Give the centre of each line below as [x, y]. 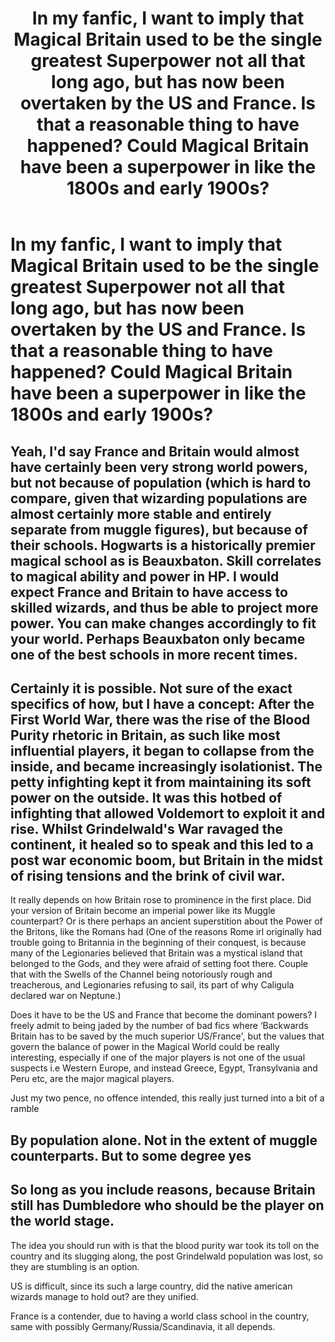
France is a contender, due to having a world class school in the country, [160, 1316]
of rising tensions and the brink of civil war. [148, 875]
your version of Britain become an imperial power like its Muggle [143, 911]
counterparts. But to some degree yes [131, 1155]
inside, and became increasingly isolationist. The [166, 766]
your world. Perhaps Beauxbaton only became [158, 638]
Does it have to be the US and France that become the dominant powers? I [164, 1015]
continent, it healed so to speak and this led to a [162, 844]
